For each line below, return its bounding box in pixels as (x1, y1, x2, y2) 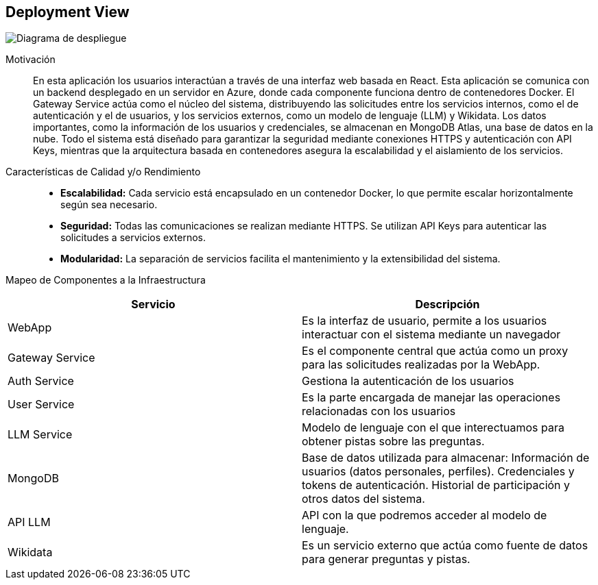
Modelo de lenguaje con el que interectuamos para (302, 421, 564, 435)
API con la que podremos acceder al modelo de (302, 508, 547, 523)
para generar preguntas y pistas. (302, 552, 470, 567)
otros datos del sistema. (302, 492, 425, 506)
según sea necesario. (60, 199, 158, 211)
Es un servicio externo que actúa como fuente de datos (302, 538, 588, 553)
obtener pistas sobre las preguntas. (302, 434, 485, 449)
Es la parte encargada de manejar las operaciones (302, 390, 561, 405)
